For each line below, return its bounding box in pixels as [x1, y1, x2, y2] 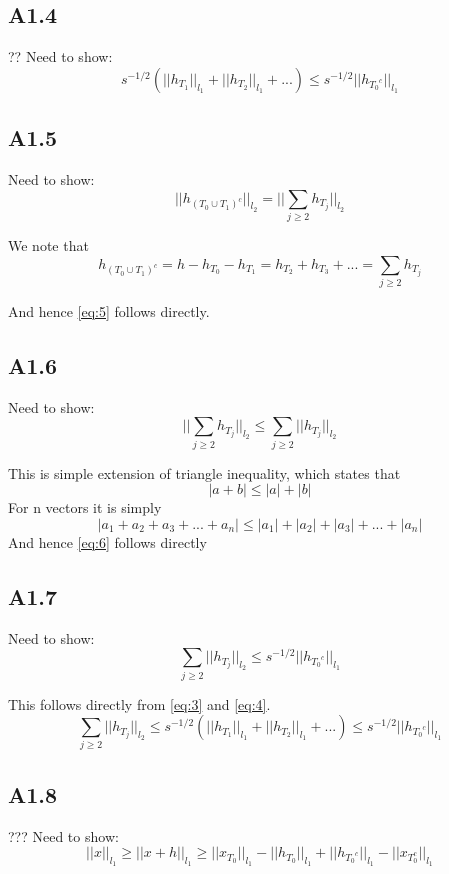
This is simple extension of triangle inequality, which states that [8, 462, 401, 483]
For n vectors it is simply [8, 497, 162, 518]
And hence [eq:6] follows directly [8, 531, 207, 552]
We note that [8, 234, 89, 255]
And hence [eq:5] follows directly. [8, 300, 210, 321]
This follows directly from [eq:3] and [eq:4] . [8, 693, 271, 714]
